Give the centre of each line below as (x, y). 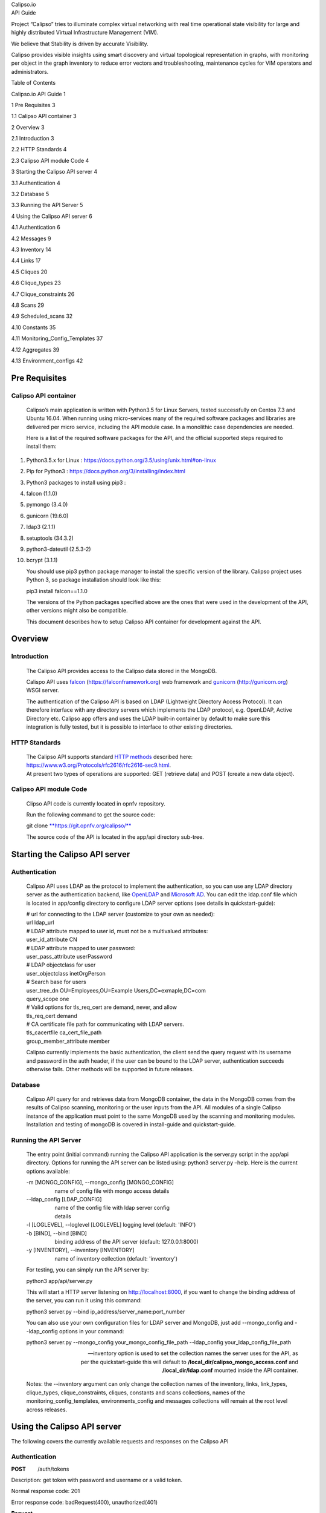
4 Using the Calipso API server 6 (52, 216)
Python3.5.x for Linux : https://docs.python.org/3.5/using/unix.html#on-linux (121, 460)
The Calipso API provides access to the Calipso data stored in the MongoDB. (122, 671)
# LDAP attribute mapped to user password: (81, 948)
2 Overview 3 (28, 127)
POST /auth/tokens (40, 1469)
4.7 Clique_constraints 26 (43, 294)
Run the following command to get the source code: (91, 815)
